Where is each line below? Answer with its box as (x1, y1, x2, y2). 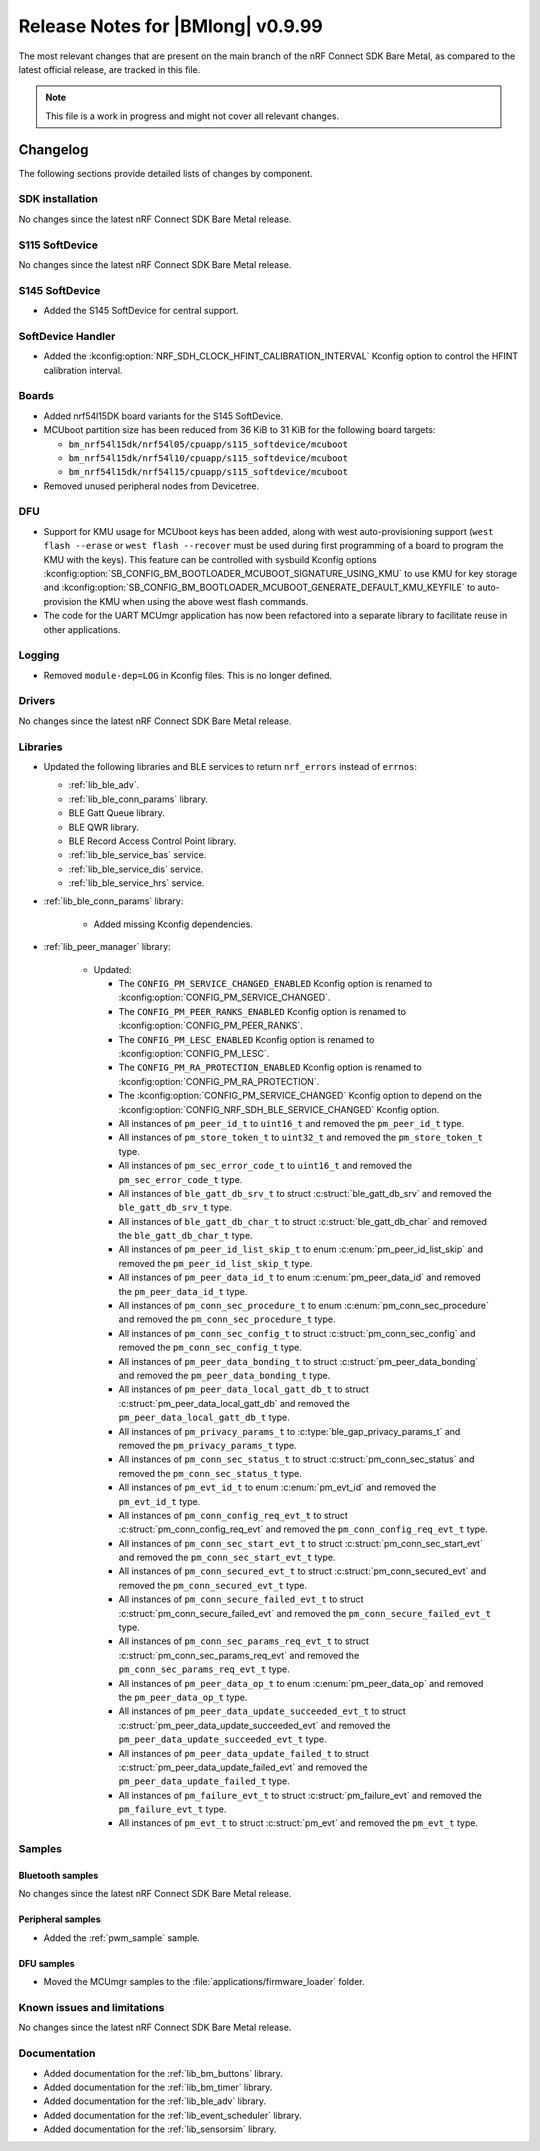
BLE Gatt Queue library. (68, 807, 165, 819)
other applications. (43, 623, 121, 635)
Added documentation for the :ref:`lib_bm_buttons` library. (43, 2067, 284, 2079)
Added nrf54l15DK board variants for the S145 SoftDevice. (43, 410, 284, 422)
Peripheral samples (18, 1913, 102, 1925)
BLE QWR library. (68, 821, 140, 833)
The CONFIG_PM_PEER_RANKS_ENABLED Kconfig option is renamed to (118, 1005, 407, 1017)
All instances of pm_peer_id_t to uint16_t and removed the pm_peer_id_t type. (118, 1117, 465, 1129)
